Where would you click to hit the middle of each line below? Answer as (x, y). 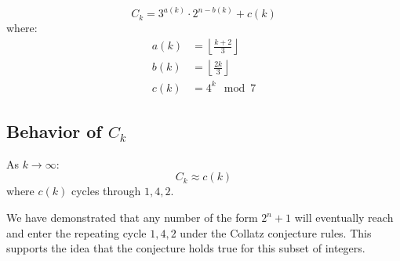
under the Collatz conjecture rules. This (276, 232)
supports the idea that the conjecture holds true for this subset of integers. (186, 248)
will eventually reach (344, 217)
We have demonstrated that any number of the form (132, 217)
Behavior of (54, 131)
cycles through (106, 191)
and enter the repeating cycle (76, 232)
